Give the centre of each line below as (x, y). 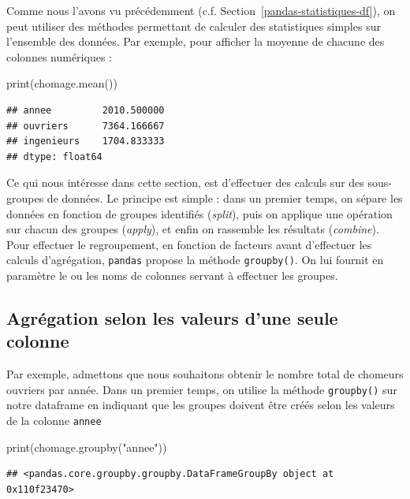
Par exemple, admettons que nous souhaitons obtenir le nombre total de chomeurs (205, 374)
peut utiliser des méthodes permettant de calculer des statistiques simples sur (194, 26)
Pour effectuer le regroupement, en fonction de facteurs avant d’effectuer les (189, 244)
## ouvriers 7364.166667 (86, 126)
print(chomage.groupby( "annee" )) (87, 447)
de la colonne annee (54, 420)
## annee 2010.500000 (86, 110)
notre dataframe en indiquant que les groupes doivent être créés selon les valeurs (201, 405)
